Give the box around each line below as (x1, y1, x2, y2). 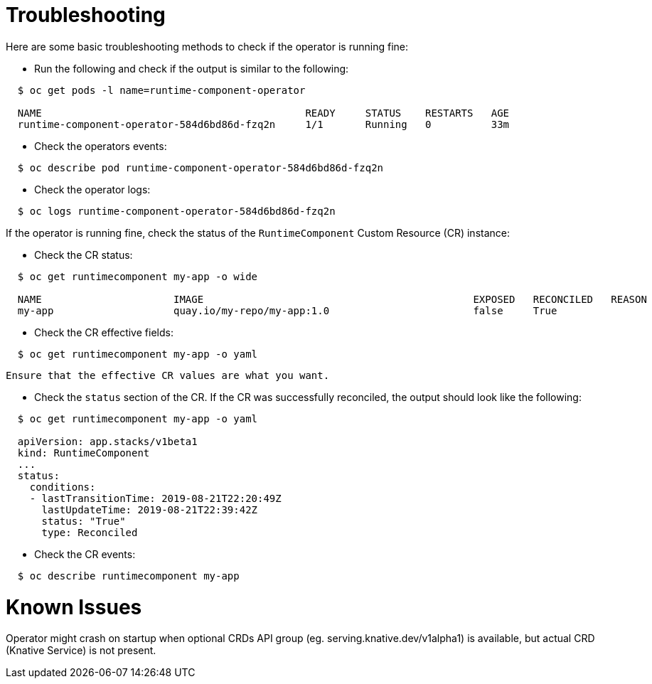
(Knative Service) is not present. (6, 644, 156, 657)
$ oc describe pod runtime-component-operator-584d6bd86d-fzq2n (17, 161, 384, 173)
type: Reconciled (41, 526, 138, 538)
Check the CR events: (34, 547, 136, 560)
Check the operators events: (34, 139, 167, 152)
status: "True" (41, 515, 126, 527)
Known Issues (6, 594, 142, 619)
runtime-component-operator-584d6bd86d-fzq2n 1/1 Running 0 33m (17, 118, 510, 130)
